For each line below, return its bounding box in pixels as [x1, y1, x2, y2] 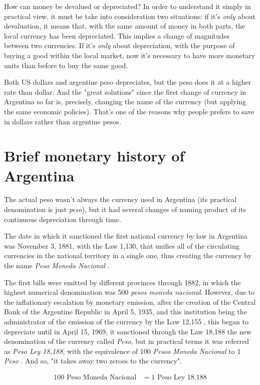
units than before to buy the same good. [4, 60, 128, 70]
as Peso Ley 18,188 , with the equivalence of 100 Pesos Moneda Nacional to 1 [4, 345, 241, 356]
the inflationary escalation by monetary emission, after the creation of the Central [4, 296, 256, 307]
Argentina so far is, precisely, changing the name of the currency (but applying [4, 96, 246, 107]
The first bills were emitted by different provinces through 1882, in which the [4, 277, 241, 287]
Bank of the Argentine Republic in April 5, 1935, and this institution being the [4, 306, 247, 317]
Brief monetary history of [4, 145, 185, 166]
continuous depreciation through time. [4, 214, 121, 224]
